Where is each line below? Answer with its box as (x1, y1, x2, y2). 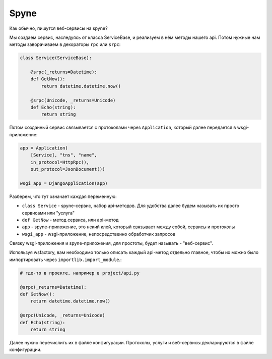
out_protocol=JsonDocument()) (30, 166, 105, 172)
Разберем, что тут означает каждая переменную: (9, 193, 117, 199)
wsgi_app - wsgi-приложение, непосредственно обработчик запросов (22, 231, 176, 237)
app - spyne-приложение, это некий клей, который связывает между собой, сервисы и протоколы (22, 224, 235, 230)
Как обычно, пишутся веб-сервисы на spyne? (9, 25, 108, 31)
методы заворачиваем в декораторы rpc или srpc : (9, 41, 121, 47)
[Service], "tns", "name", (30, 152, 98, 158)
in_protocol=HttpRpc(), (30, 159, 89, 165)
